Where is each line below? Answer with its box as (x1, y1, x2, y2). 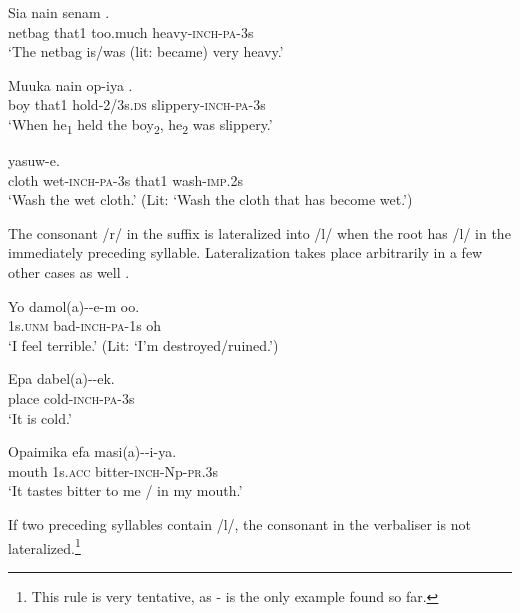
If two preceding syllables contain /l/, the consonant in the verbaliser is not (8, 514, 471, 534)
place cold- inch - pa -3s (8, 388, 135, 409)
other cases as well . (8, 262, 130, 283)
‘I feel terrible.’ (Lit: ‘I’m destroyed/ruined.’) (8, 334, 279, 355)
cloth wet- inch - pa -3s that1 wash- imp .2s (8, 169, 243, 190)
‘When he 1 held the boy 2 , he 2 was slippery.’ (8, 113, 273, 137)
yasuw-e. (8, 150, 60, 171)
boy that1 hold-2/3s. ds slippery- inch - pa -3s (8, 94, 266, 115)
